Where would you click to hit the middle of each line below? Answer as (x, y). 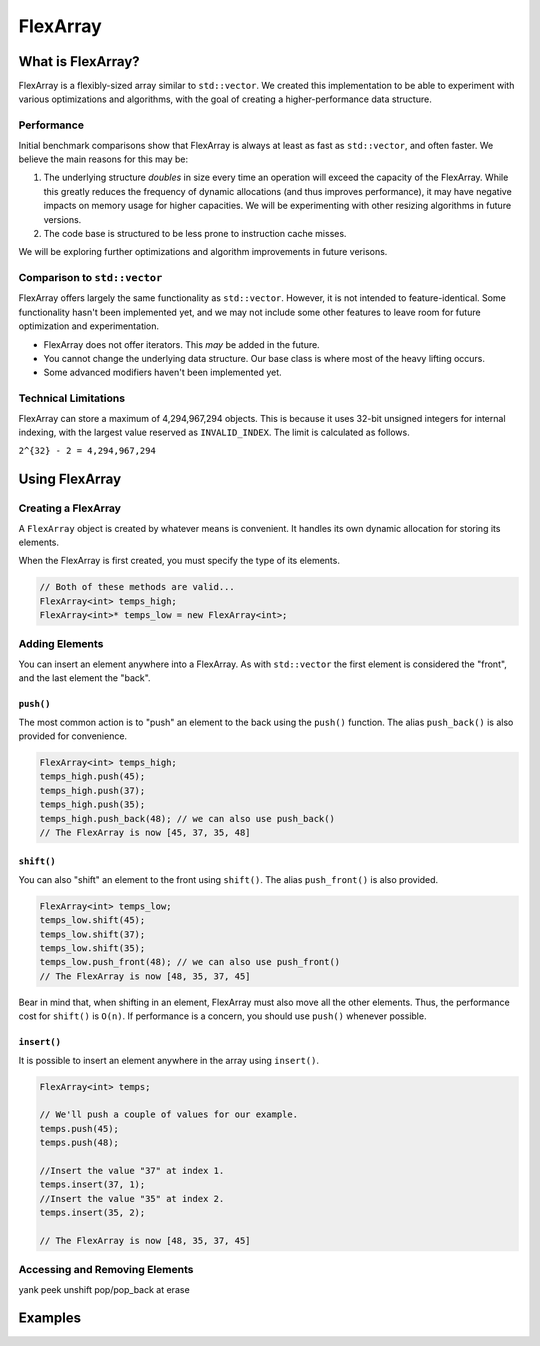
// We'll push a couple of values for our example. (169, 1114)
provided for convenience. (73, 736)
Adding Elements (61, 644)
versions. (62, 219)
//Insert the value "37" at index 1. (132, 1170)
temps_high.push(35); (92, 804)
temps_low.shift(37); (92, 934)
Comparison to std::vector (90, 278)
